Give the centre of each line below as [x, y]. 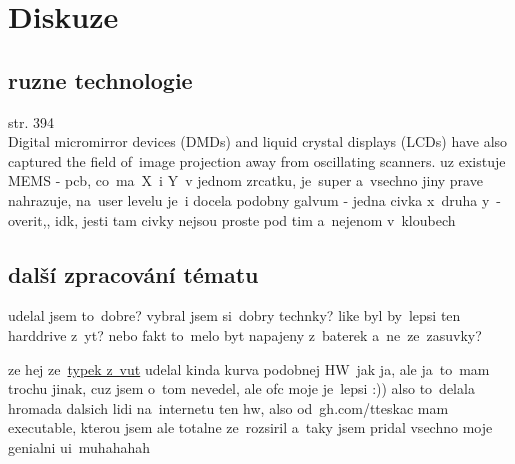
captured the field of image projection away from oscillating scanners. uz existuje [257, 160]
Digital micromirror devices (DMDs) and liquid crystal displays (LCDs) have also [258, 141]
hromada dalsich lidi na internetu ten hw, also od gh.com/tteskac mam [228, 407]
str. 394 [31, 121]
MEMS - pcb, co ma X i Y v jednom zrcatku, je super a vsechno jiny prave [245, 180]
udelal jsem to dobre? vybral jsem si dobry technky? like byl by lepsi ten [234, 315]
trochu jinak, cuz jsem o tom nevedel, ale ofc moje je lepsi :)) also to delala [241, 388]
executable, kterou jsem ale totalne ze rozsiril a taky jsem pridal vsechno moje [250, 427]
